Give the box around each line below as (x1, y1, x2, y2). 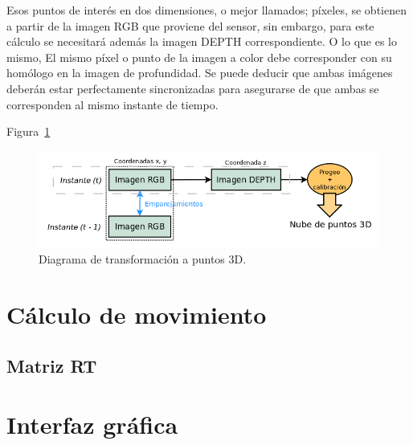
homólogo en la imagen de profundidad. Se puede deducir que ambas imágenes (6, 64, 393, 81)
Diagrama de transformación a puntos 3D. (39, 251, 247, 267)
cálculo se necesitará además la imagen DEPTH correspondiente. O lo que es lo (6, 33, 397, 50)
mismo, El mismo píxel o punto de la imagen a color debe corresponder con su (6, 48, 392, 65)
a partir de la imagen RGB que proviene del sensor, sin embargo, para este (6, 17, 374, 34)
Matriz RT (6, 353, 97, 378)
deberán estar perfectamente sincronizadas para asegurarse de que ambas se (6, 80, 379, 96)
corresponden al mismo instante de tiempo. (6, 96, 219, 112)
